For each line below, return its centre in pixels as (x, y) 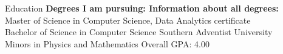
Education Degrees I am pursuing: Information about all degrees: (142, 8)
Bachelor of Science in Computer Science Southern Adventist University (139, 32)
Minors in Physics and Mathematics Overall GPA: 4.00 (107, 43)
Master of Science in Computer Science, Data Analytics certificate (128, 20)
